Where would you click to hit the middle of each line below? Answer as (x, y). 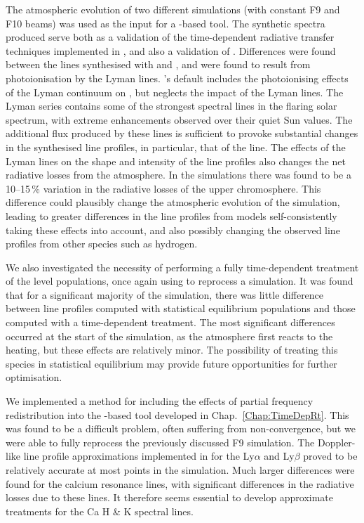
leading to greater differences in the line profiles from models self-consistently (171, 215)
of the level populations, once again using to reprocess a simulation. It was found (180, 281)
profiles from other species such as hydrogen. (102, 244)
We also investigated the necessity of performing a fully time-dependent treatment (182, 267)
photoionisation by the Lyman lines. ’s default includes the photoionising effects (177, 78)
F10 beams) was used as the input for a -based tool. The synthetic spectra (166, 23)
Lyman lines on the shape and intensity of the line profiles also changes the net (176, 161)
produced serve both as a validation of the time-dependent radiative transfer (170, 37)
